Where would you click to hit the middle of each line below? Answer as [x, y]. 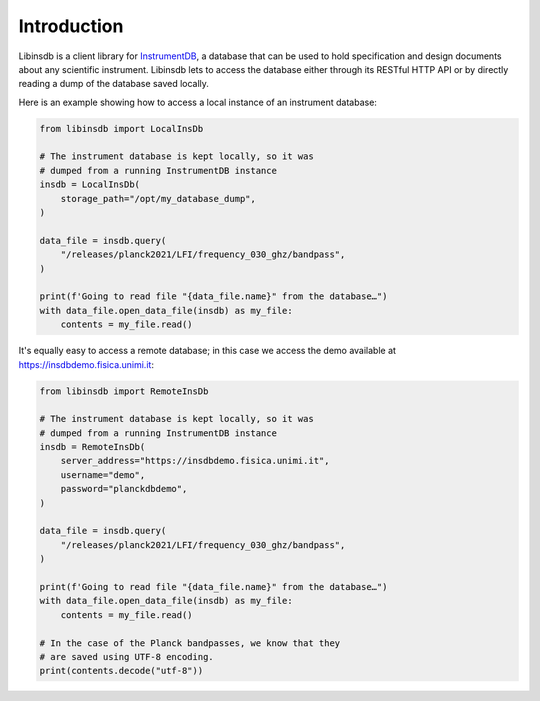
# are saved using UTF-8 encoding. [126, 656]
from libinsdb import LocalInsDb [121, 128]
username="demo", [103, 474]
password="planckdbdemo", [124, 489]
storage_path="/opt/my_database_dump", [158, 198]
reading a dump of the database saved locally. [114, 84]
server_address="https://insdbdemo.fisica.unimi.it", [195, 461]
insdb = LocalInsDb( [89, 184]
